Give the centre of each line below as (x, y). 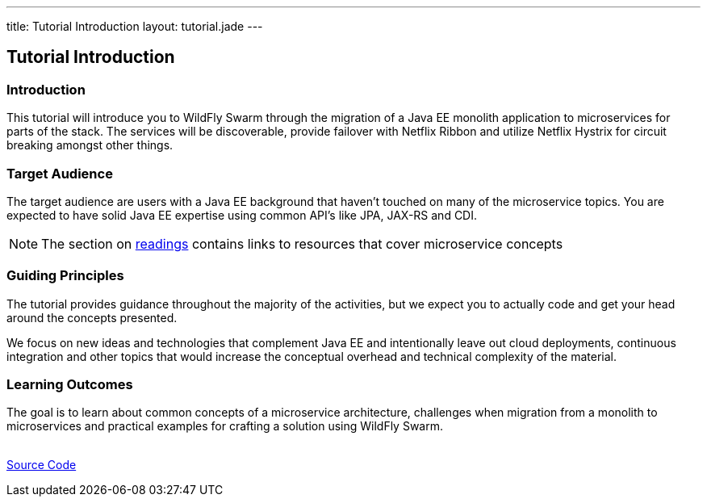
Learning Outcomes (70, 385)
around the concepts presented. (92, 317)
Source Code (42, 465)
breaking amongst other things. (90, 145)
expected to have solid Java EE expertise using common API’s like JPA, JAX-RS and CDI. (242, 215)
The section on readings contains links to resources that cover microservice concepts (302, 243)
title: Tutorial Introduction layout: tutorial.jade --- (135, 26)
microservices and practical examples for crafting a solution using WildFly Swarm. (225, 426)
